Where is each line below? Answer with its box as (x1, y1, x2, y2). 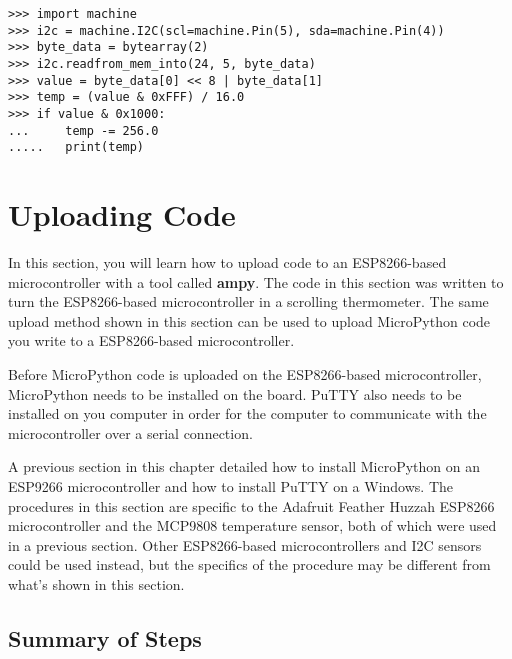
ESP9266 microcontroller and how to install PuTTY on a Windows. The (8, 475, 453, 496)
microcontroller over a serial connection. (8, 422, 253, 443)
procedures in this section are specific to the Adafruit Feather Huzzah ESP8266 (8, 495, 495, 516)
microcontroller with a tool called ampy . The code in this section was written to (8, 271, 504, 292)
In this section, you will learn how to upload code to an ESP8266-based (8, 252, 447, 273)
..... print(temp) (8, 140, 145, 155)
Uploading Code (8, 194, 236, 235)
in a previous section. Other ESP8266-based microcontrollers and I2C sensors (8, 534, 482, 555)
